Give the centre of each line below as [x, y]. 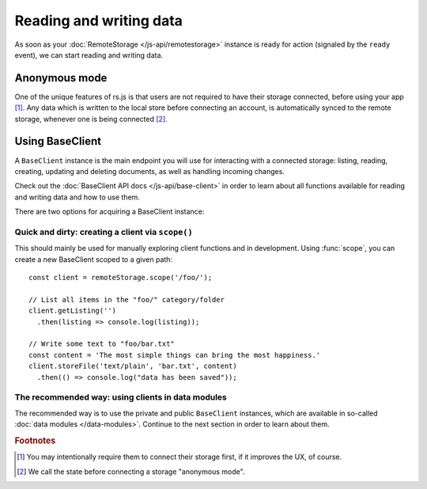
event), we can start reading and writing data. [89, 55]
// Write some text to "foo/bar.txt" [102, 344]
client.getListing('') [73, 311]
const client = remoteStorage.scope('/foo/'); [121, 278]
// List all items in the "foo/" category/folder [127, 299]
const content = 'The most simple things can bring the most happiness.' [175, 355]
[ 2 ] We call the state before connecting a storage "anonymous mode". [131, 472]
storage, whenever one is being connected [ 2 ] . [91, 119]
